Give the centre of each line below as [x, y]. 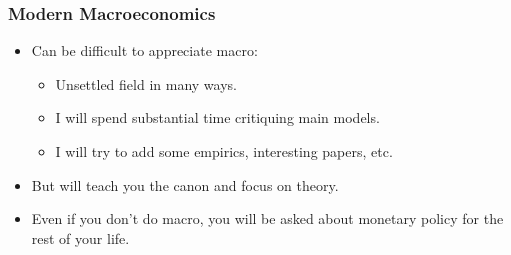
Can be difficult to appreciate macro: [144, 50]
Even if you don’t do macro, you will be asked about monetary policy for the [267, 218]
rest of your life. [80, 237]
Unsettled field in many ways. [146, 83]
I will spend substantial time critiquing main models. [217, 117]
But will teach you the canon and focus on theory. [185, 184]
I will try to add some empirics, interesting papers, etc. [224, 151]
